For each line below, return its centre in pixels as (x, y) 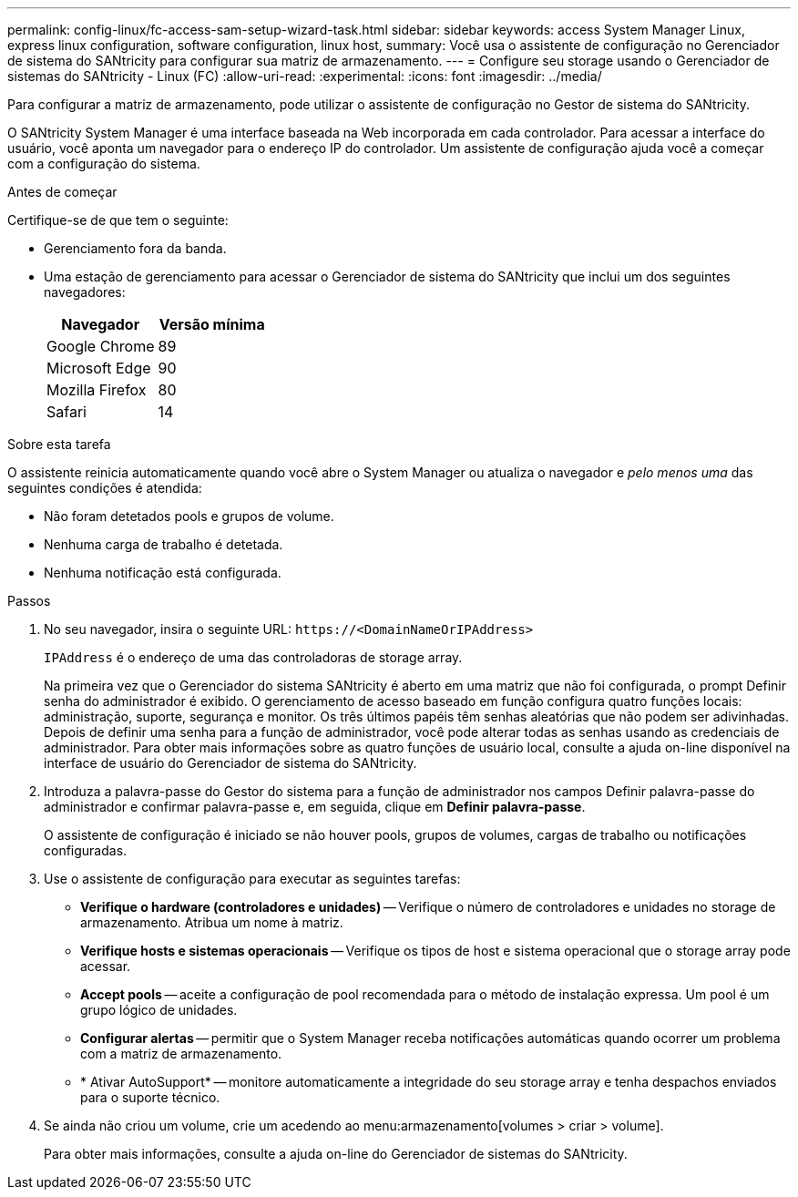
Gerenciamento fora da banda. (135, 248)
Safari (66, 412)
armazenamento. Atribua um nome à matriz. (212, 922)
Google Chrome (101, 346)
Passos (29, 601)
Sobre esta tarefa (59, 444)
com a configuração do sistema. (104, 164)
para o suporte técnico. (150, 1097)
